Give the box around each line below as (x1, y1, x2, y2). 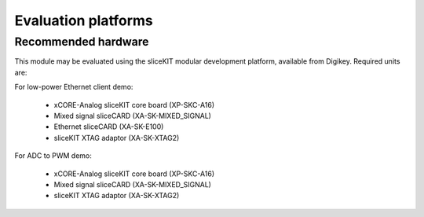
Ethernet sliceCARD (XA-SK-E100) (53, 122, 164, 131)
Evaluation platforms (14, 12, 153, 29)
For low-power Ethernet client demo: (14, 83, 133, 92)
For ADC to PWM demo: (14, 151, 92, 160)
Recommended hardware (14, 35, 149, 49)
